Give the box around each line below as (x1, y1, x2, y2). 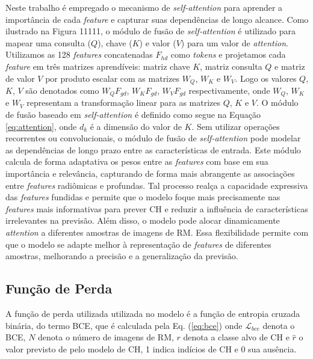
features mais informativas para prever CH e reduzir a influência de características (5, 202, 308, 215)
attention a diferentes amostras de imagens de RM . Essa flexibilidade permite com (5, 226, 309, 238)
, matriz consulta (200, 60, 262, 72)
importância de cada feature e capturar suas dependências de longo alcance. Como (5, 13, 309, 25)
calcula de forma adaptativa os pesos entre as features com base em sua (5, 155, 268, 168)
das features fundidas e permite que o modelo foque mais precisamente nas (5, 191, 280, 203)
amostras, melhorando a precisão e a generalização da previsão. (5, 250, 238, 262)
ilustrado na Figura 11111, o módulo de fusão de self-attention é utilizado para (5, 25, 296, 37)
